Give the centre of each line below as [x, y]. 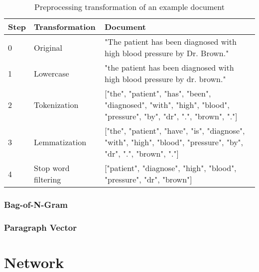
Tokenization [56, 105]
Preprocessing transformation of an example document [129, 7]
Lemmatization [60, 142]
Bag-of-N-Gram [36, 204]
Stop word [52, 168]
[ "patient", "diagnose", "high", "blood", [171, 168]
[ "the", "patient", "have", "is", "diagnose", [175, 131]
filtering [48, 179]
